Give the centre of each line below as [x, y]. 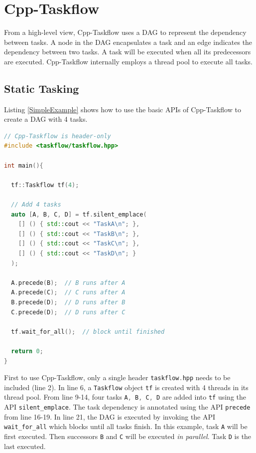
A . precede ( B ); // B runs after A [68, 283]
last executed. [25, 446]
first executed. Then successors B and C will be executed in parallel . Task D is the [128, 436]
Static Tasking [42, 88]
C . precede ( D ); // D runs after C [68, 312]
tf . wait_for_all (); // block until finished [88, 332]
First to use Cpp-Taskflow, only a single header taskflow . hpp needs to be [117, 377]
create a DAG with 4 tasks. [46, 119]
